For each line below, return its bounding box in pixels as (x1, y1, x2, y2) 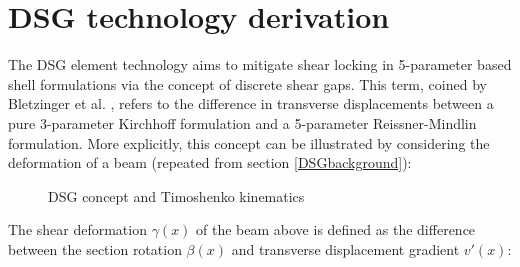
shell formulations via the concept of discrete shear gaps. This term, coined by (8, 73, 487, 94)
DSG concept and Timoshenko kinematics (48, 185, 305, 206)
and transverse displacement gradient (231, 238, 460, 259)
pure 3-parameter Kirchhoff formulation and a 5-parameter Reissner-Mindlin (8, 112, 477, 133)
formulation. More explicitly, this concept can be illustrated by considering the (8, 132, 490, 153)
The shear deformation (8, 219, 147, 240)
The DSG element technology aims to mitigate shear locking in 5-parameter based (8, 54, 512, 75)
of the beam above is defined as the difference (196, 219, 476, 240)
